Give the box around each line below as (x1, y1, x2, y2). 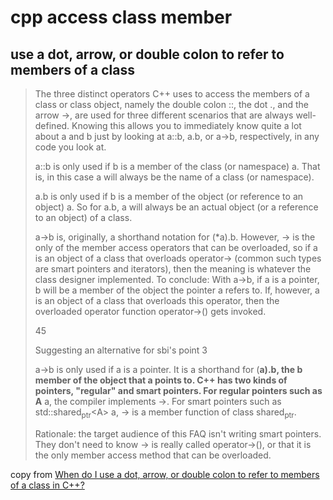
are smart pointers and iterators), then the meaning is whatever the (34, 263, 312, 275)
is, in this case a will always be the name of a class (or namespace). (34, 171, 315, 183)
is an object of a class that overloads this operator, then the (34, 295, 280, 306)
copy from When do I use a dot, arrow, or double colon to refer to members (10, 468, 320, 480)
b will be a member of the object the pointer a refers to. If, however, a (34, 284, 320, 296)
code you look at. (34, 141, 107, 153)
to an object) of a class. (34, 212, 133, 223)
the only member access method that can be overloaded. (34, 449, 272, 461)
